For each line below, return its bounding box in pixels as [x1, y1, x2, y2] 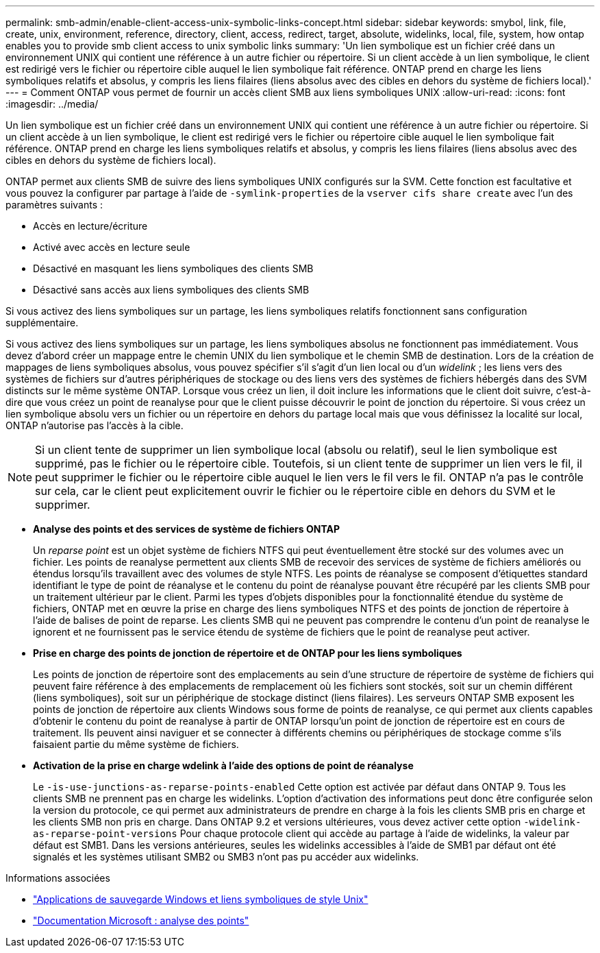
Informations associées [5, 872, 110, 884]
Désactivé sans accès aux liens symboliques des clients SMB [33, 284, 310, 295]
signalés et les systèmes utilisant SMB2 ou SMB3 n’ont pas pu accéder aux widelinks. [33, 851, 419, 862]
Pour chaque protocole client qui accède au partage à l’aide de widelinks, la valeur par [179, 828, 570, 839]
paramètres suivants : [5, 199, 103, 210]
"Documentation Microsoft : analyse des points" [33, 915, 249, 926]
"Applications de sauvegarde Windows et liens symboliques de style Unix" [33, 893, 368, 905]
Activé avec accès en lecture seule [33, 241, 190, 253]
